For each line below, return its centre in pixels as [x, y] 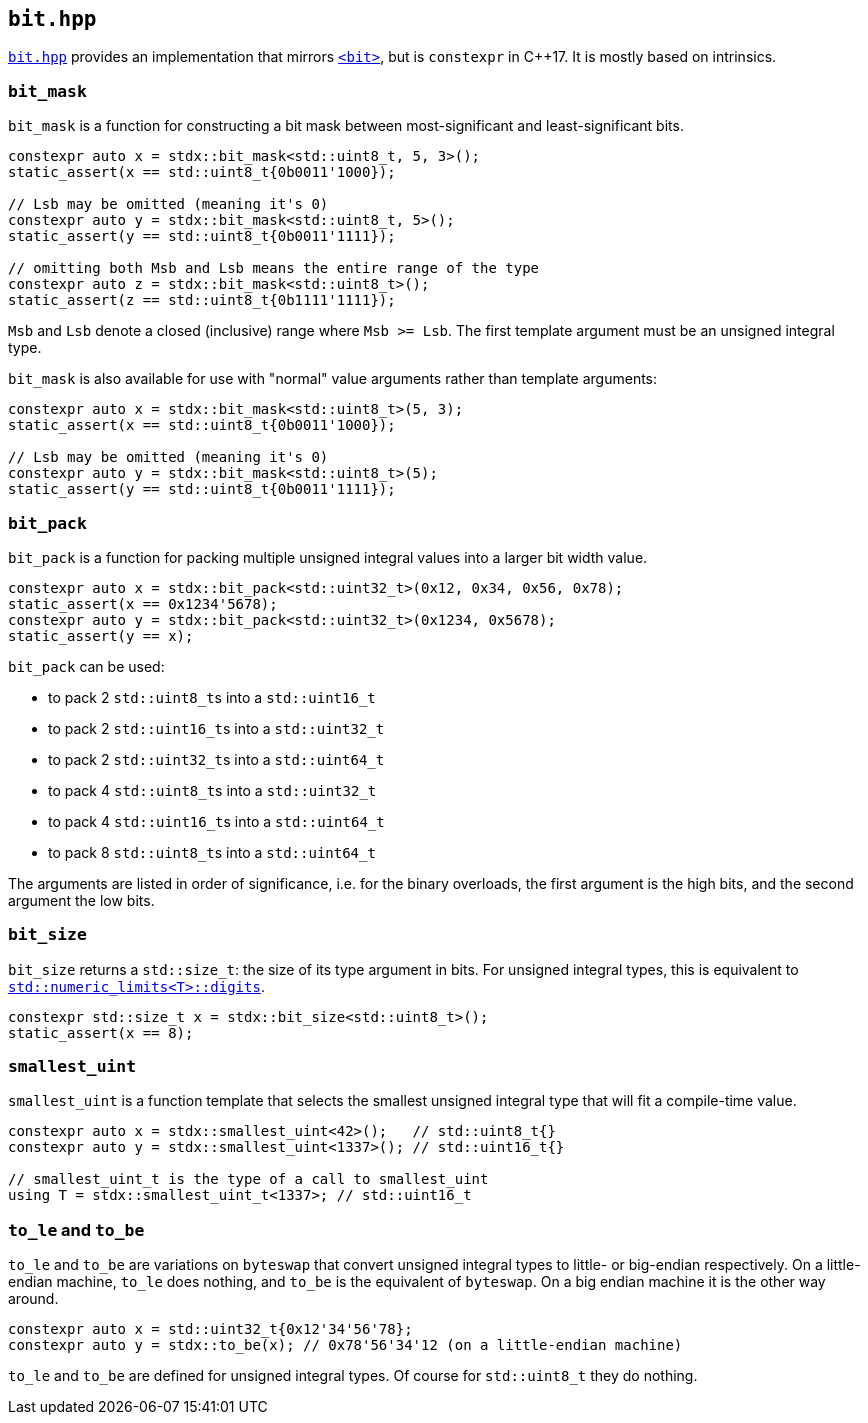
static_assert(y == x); [101, 635]
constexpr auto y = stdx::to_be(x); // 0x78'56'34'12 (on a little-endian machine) [345, 1345]
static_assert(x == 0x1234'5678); [143, 603]
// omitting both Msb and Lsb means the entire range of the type [274, 268]
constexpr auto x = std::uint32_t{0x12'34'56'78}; [210, 1329]
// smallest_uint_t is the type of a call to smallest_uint [248, 1179]
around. [33, 1299]
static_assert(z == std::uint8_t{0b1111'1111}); [202, 300]
